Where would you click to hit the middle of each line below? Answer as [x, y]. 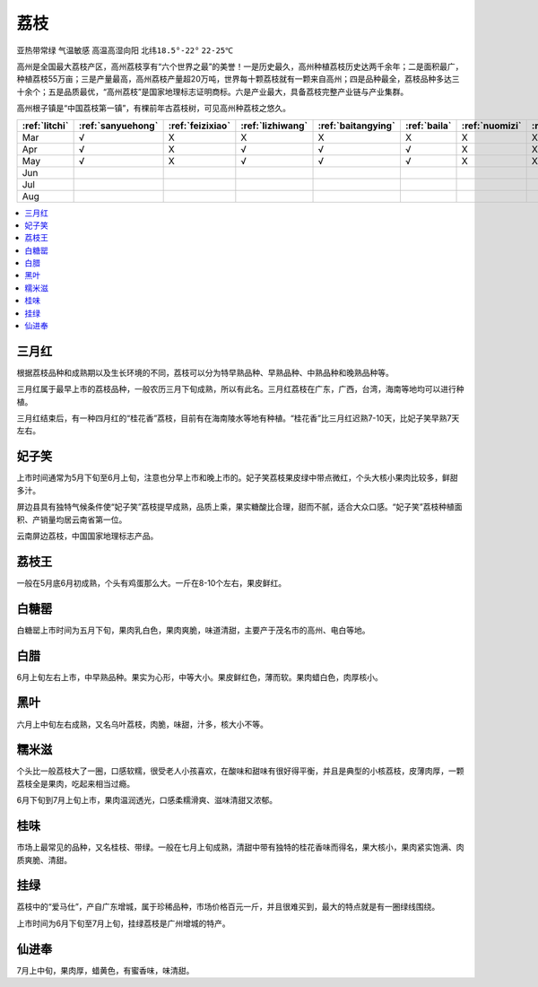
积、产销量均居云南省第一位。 [72, 520]
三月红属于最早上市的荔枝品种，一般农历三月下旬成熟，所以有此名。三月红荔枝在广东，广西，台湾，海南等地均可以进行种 [240, 389]
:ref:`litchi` [45, 126]
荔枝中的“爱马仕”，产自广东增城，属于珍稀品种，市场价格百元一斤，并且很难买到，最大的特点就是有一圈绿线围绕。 [228, 907]
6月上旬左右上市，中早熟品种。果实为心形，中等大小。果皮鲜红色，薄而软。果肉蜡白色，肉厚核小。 [200, 677]
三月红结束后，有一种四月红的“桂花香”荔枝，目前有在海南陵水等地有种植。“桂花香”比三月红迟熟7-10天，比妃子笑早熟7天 [238, 418]
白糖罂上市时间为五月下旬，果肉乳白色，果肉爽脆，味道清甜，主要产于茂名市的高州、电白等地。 [193, 630]
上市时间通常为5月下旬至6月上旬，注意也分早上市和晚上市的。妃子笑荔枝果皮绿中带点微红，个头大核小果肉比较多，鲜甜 [237, 478]
